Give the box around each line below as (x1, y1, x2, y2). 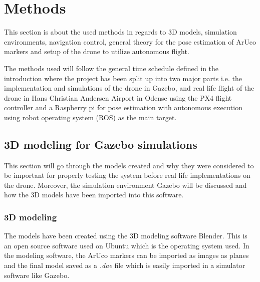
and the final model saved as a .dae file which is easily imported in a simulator (4, 260, 245, 270)
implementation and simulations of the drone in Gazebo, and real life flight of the (4, 83, 254, 93)
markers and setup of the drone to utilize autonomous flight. (4, 46, 189, 57)
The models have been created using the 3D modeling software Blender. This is (4, 230, 247, 241)
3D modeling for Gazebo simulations (4, 136, 197, 152)
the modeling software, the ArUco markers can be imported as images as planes (4, 250, 249, 260)
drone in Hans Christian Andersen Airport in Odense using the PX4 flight (4, 92, 232, 103)
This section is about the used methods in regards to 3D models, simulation (4, 27, 237, 37)
